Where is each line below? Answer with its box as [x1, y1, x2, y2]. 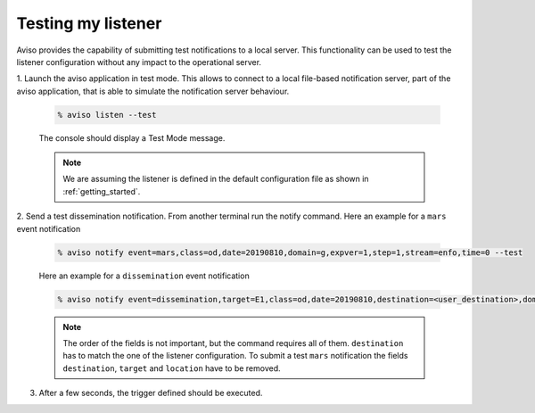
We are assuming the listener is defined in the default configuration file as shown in [62, 174, 369, 185]
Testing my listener [16, 13, 162, 33]
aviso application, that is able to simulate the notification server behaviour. [16, 86, 290, 96]
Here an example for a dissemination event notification [38, 270, 250, 281]
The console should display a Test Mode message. [38, 132, 226, 143]
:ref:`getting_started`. [62, 186, 141, 196]
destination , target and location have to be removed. [62, 362, 281, 374]
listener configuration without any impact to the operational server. [16, 56, 262, 67]
